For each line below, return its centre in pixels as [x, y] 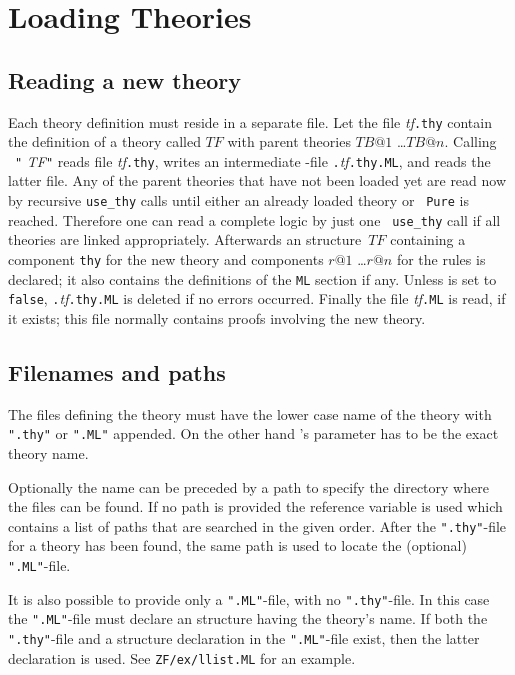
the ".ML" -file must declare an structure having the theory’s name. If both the [248, 618]
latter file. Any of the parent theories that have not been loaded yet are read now [257, 180]
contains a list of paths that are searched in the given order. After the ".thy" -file [257, 525]
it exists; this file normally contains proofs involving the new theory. [217, 317]
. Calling [470, 141]
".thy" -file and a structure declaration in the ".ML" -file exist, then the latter [244, 638]
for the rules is [441, 258]
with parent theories [289, 141]
